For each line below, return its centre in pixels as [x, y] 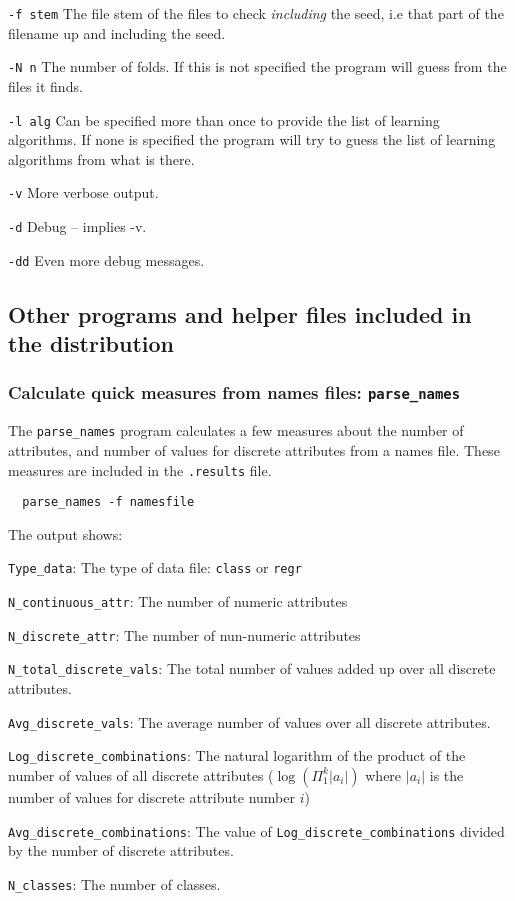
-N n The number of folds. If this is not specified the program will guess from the [257, 66]
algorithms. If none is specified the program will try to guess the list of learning [252, 139]
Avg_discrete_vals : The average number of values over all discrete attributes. [249, 721]
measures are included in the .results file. [140, 469]
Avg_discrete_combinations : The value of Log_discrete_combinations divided [256, 830]
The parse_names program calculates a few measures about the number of [236, 430]
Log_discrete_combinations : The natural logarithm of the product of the [237, 755]
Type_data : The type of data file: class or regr [155, 567]
